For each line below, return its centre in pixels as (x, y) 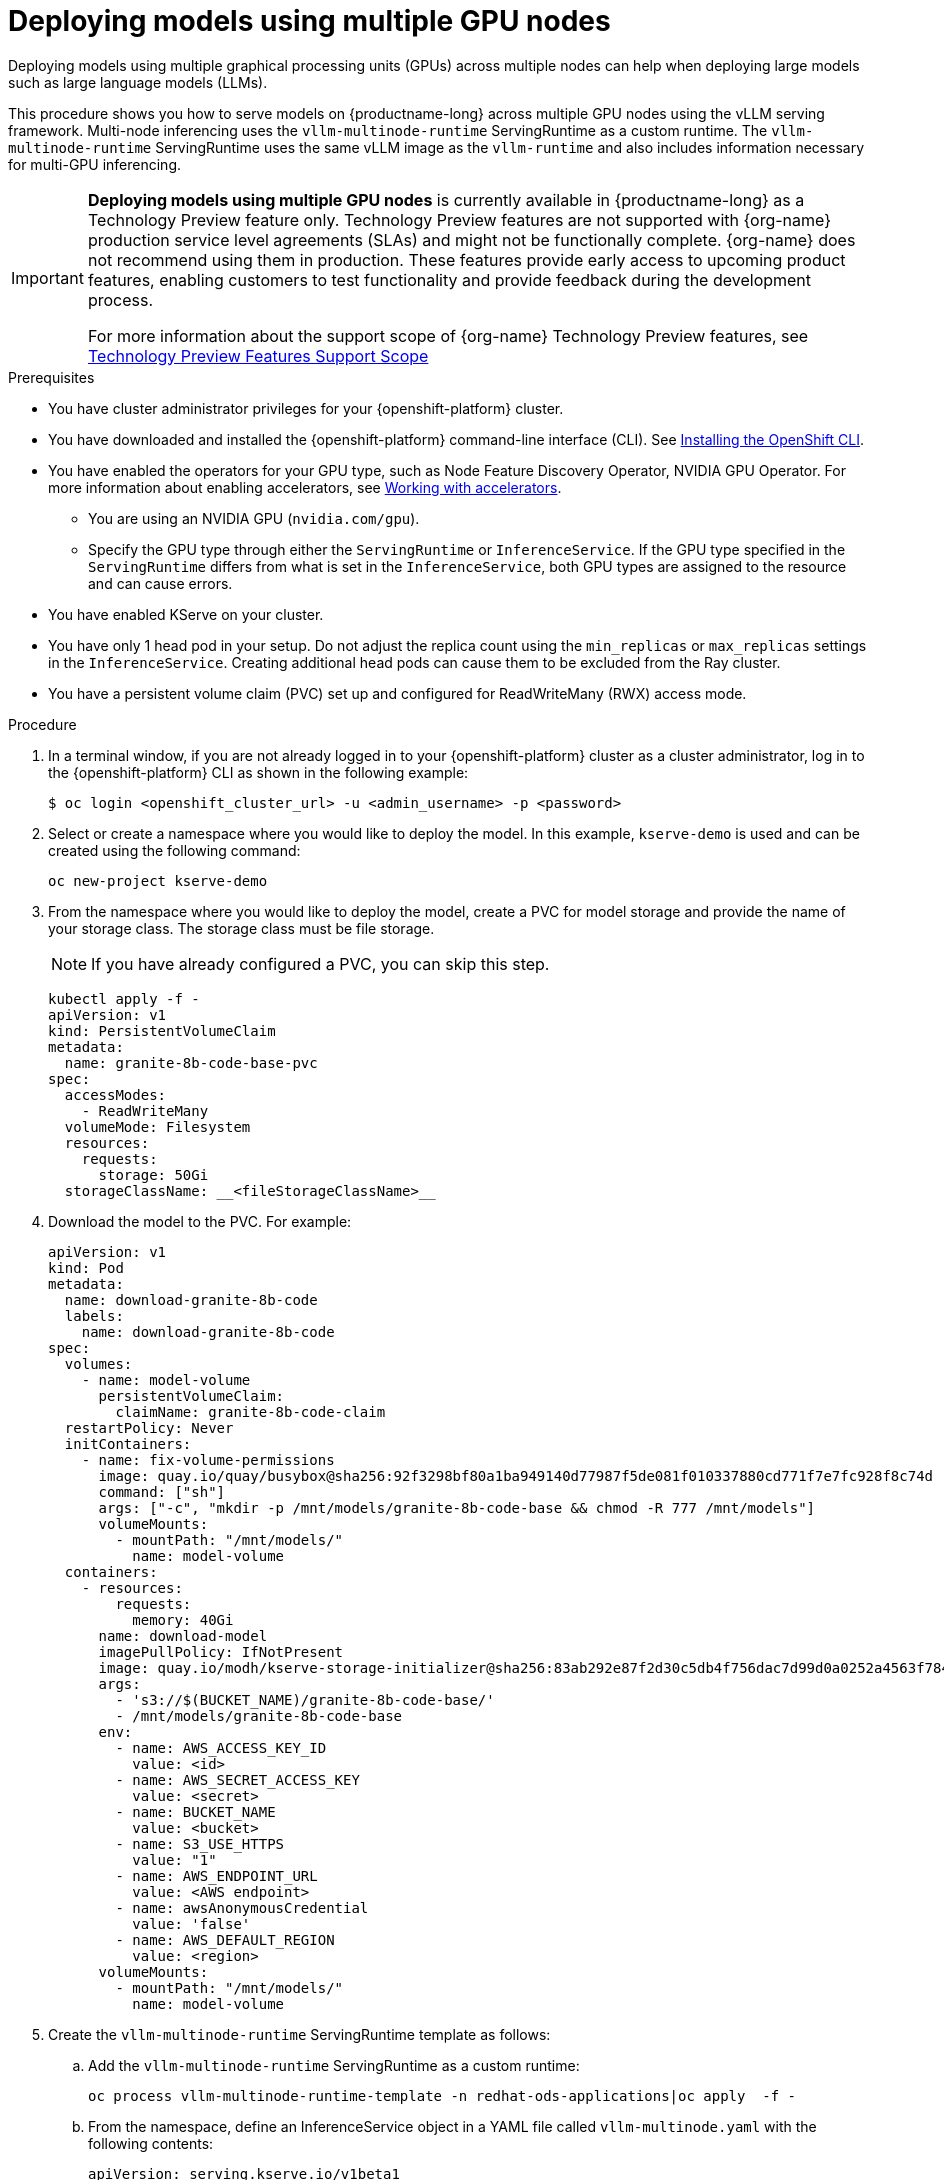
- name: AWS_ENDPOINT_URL (216, 1875)
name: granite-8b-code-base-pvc (191, 1062)
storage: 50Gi (153, 1174)
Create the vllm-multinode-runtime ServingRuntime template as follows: (299, 2034)
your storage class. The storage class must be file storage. (241, 928)
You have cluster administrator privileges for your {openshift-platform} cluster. (306, 408)
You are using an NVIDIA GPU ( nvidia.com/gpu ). (254, 518)
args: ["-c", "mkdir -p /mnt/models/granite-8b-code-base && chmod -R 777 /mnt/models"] (457, 1507)
